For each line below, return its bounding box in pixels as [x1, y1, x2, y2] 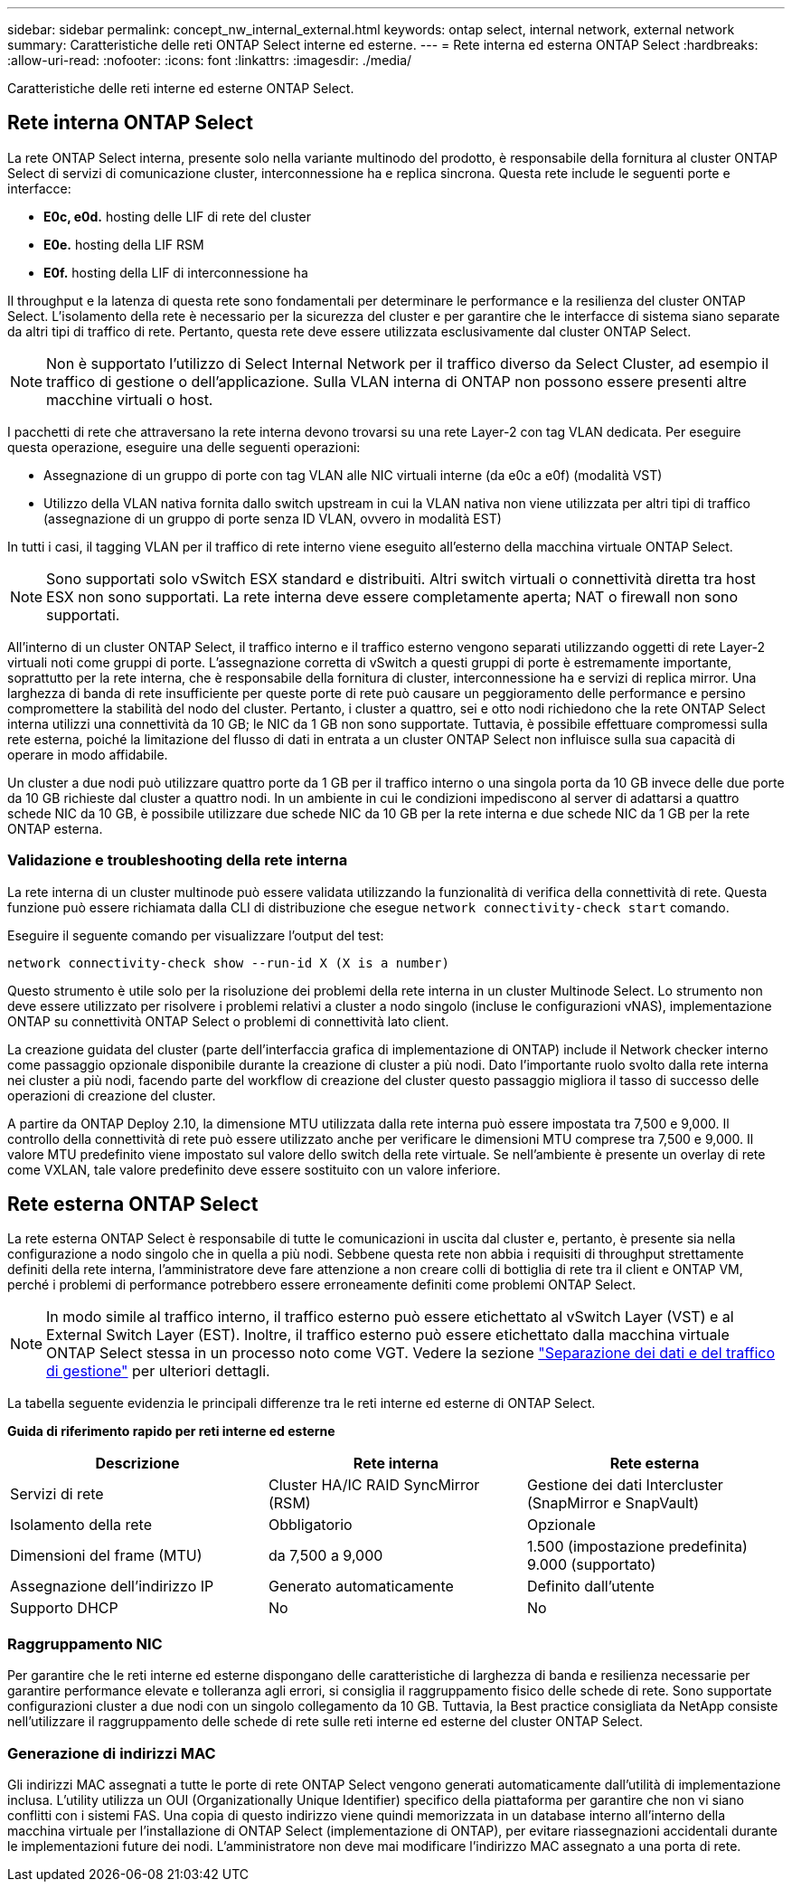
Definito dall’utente [526, 1577, 655, 1596]
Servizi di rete [10, 1485, 104, 1504]
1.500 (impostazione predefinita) [526, 1537, 748, 1556]
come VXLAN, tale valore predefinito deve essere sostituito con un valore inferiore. [7, 1161, 501, 1177]
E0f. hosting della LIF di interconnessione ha [43, 264, 308, 280]
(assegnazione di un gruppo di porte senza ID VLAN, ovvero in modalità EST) [43, 510, 502, 526]
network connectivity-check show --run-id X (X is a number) [7, 955, 449, 970]
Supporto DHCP [10, 1599, 118, 1618]
